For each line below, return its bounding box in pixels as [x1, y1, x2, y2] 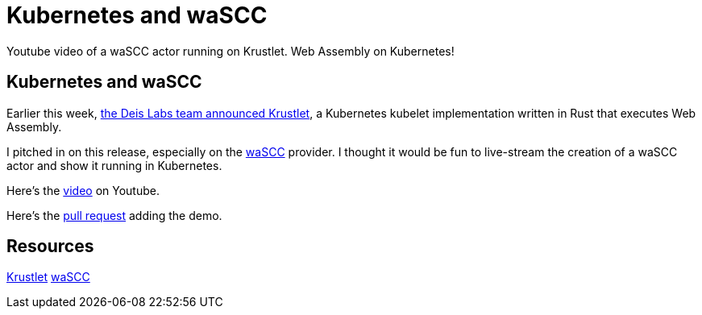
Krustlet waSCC [6, 270, 90, 284]
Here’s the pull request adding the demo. [6, 208, 222, 222]
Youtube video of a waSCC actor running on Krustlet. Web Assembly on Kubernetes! [6, 44, 455, 58]
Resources [6, 236, 94, 257]
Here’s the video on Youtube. [6, 183, 160, 197]
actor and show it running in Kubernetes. [6, 158, 222, 172]
